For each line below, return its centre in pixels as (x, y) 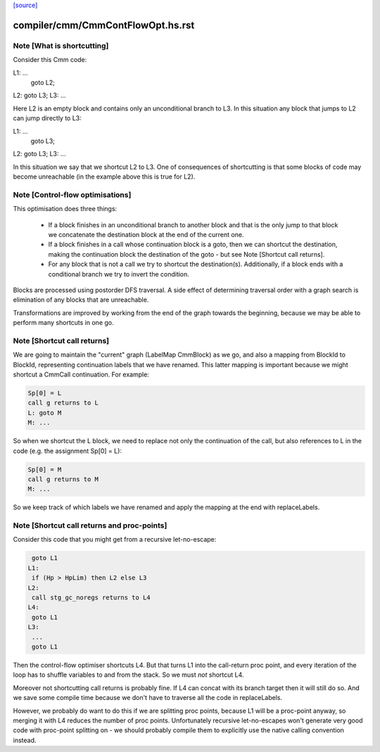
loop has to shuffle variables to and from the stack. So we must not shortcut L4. (128, 675)
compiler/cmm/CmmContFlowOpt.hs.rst (104, 25)
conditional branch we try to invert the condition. (119, 274)
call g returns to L (63, 403)
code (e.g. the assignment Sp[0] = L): (68, 451)
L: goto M (45, 413)
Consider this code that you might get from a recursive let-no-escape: (115, 540)
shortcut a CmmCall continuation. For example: (81, 375)
